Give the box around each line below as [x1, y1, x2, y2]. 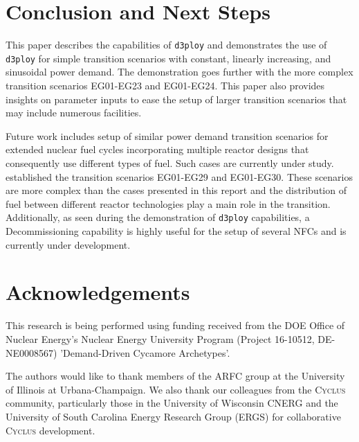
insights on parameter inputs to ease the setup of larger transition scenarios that [6, 91, 347, 106]
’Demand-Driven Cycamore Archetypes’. [60, 345, 230, 360]
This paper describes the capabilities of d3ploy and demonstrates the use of [6, 37, 327, 52]
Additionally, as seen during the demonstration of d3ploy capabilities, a [6, 210, 310, 224]
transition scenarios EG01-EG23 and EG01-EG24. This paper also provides [6, 78, 325, 93]
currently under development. [6, 237, 131, 251]
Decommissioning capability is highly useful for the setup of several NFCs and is [6, 224, 347, 238]
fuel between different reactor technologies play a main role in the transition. [6, 196, 331, 211]
